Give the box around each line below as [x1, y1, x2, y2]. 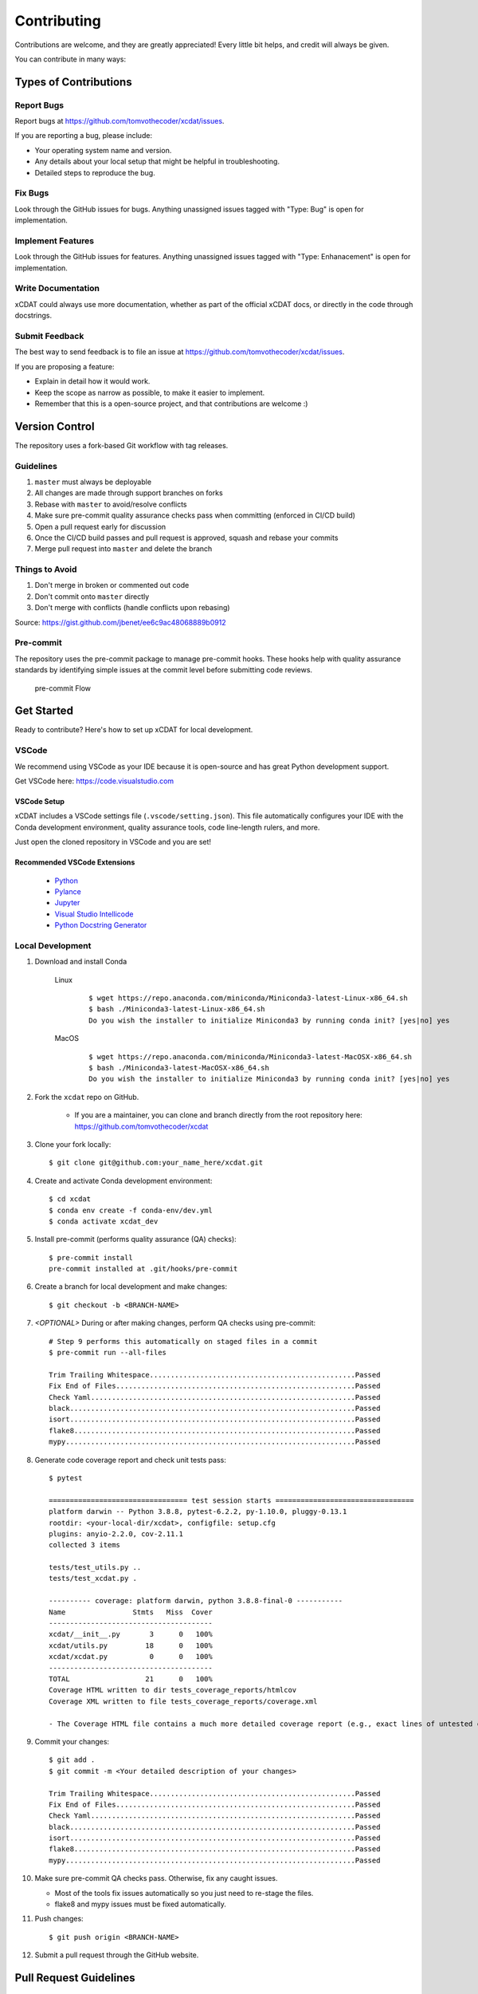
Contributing [14, 12, 101, 30]
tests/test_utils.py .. [49, 1563, 142, 1572]
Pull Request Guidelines [14, 1971, 135, 1984]
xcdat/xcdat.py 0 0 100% [49, 1652, 213, 1661]
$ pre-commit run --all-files [49, 1348, 167, 1358]
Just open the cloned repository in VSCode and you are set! [14, 837, 211, 847]
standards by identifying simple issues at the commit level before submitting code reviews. [14, 665, 313, 675]
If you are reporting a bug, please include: [14, 131, 153, 140]
